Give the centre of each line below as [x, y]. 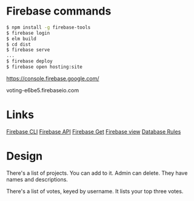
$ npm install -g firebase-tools [48, 27]
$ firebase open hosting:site [45, 67]
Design [25, 156]
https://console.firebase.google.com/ [53, 78]
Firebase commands [59, 11]
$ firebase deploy [29, 61]
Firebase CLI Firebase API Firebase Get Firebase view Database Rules [94, 131]
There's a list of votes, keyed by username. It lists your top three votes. [95, 191]
